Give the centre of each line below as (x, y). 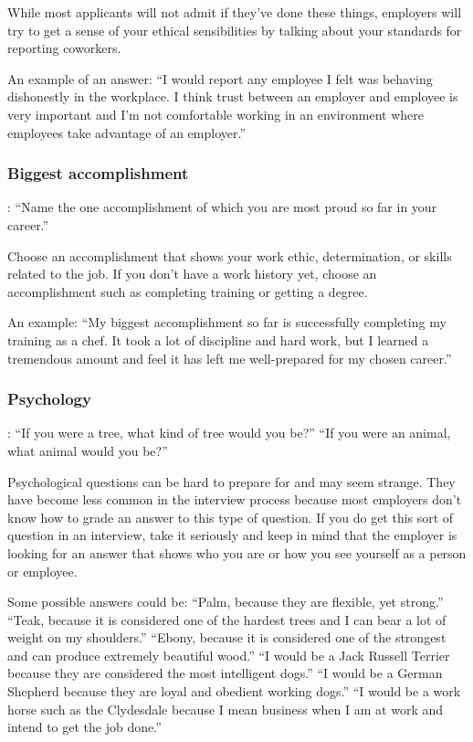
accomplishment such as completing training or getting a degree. (188, 291)
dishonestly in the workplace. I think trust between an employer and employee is (233, 96)
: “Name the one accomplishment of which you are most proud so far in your (222, 207)
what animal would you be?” (88, 450)
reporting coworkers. (64, 48)
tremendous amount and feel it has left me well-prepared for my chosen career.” (230, 358)
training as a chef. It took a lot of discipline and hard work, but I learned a (218, 339)
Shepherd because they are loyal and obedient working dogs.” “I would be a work (234, 691)
